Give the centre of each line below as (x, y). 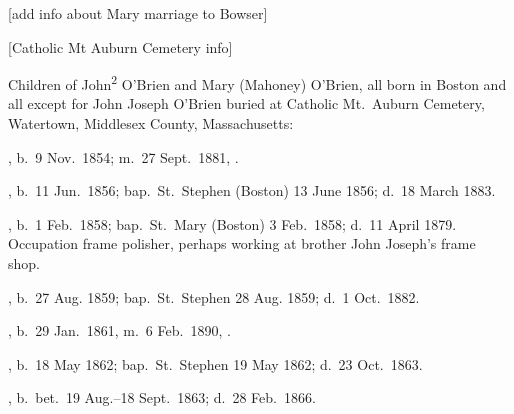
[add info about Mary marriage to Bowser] (138, 13)
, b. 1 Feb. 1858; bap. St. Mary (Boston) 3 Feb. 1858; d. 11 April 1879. (232, 223)
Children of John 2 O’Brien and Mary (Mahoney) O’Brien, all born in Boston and (257, 82)
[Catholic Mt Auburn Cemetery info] (120, 46)
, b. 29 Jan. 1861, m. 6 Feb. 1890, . (119, 330)
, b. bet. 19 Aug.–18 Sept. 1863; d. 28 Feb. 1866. (162, 397)
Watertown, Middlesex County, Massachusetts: (151, 123)
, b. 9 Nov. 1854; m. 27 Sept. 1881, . (123, 156)
